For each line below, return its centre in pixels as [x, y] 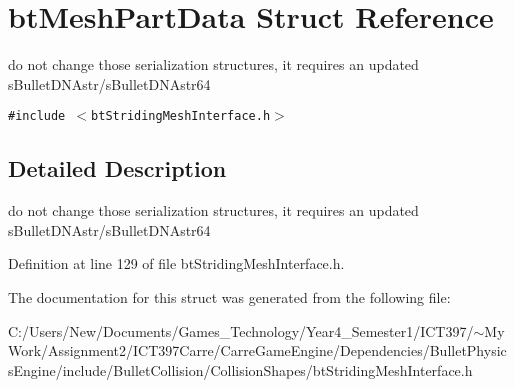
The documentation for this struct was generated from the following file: [229, 296]
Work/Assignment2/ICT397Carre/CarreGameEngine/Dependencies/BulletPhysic [257, 350]
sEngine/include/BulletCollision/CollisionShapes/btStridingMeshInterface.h [240, 369]
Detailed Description [117, 168]
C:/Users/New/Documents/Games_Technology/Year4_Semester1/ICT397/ [241, 330]
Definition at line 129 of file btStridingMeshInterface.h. [176, 263]
